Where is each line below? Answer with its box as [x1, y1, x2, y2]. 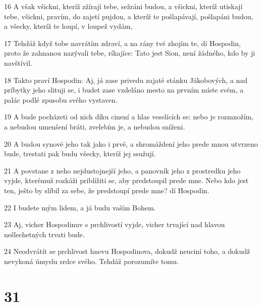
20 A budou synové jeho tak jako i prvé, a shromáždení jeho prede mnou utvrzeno [4, 138, 258, 149]
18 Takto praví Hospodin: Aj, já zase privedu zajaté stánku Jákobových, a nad [4, 74, 247, 85]
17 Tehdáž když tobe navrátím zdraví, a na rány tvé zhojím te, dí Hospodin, [4, 37, 241, 48]
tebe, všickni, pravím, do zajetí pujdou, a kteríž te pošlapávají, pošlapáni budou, [4, 11, 253, 21]
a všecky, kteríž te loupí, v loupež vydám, [4, 21, 133, 31]
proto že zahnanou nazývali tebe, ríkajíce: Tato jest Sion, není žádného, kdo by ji [4, 48, 255, 58]
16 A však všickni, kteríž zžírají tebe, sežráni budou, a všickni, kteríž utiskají [4, 1, 243, 11]
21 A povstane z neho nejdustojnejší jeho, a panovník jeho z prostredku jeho [4, 165, 241, 176]
